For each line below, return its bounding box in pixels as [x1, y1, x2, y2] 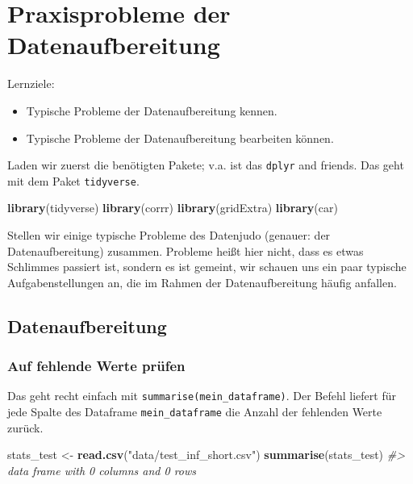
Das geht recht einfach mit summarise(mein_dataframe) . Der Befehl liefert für [7, 387, 396, 404]
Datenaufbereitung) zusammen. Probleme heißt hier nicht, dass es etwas [7, 242, 364, 259]
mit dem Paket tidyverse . [7, 172, 140, 189]
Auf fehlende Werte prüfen [7, 356, 186, 376]
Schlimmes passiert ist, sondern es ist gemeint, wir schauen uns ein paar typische [7, 258, 407, 275]
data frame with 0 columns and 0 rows [7, 461, 197, 478]
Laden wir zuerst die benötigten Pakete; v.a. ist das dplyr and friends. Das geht [7, 156, 404, 173]
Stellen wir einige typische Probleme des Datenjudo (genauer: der [7, 227, 331, 243]
